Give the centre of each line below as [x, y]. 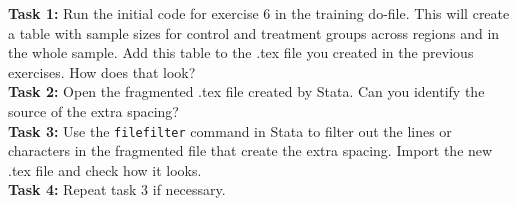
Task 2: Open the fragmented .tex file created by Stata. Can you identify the [246, 91]
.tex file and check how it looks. [105, 169]
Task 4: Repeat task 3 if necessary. [117, 189]
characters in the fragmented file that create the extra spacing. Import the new [250, 150]
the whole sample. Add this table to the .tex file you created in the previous [241, 52]
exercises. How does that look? [102, 71]
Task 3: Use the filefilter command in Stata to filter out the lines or [230, 130]
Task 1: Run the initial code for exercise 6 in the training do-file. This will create [259, 13]
